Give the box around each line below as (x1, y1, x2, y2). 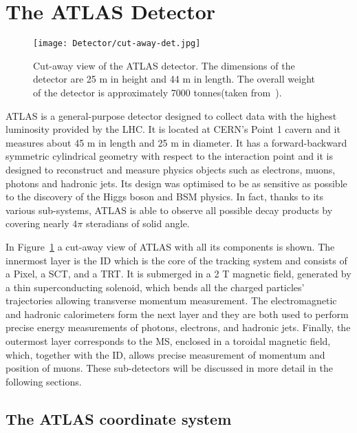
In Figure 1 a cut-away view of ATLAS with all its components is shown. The (6, 239, 335, 253)
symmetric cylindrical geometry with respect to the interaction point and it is (6, 149, 334, 163)
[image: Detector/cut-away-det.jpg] (33, 39, 201, 49)
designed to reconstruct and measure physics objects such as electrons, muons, (6, 162, 336, 176)
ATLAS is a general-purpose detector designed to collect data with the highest (6, 108, 337, 123)
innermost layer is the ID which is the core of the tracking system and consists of (6, 253, 347, 267)
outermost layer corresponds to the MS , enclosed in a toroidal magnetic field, (6, 334, 331, 348)
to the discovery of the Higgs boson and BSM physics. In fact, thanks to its (6, 189, 324, 204)
